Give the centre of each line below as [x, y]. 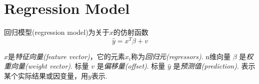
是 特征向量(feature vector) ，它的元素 [66, 56]
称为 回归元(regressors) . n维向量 [180, 56]
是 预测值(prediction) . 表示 [214, 66]
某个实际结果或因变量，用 [46, 75]
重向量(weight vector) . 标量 [46, 66]
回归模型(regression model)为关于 [57, 32]
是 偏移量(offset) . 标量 [131, 66]
